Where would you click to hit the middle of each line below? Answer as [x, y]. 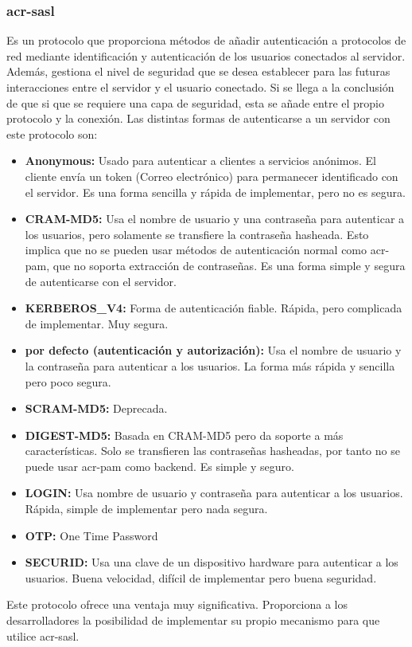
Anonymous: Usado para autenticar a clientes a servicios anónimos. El [200, 161]
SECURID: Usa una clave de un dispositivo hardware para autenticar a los [212, 562]
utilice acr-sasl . [43, 635]
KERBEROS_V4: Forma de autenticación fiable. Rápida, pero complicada [214, 308]
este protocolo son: [52, 133]
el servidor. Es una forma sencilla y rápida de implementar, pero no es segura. [215, 192]
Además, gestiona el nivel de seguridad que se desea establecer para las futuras [198, 71]
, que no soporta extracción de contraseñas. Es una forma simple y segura [226, 265]
